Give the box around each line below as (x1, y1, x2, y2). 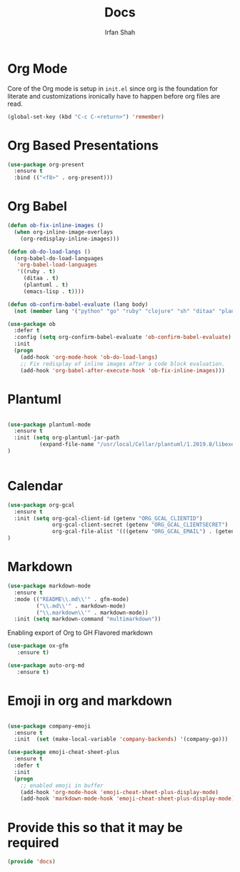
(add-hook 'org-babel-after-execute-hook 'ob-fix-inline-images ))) (20, 367, 225, 374)
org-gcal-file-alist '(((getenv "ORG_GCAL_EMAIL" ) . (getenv (52, 528, 238, 535)
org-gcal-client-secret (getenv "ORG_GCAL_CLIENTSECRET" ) (52, 521, 229, 529)
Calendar (7, 478, 63, 494)
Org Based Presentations (7, 137, 159, 154)
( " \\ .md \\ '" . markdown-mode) (36, 602, 126, 610)
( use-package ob (7, 320, 56, 327)
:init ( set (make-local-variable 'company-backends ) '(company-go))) (14, 735, 229, 743)
